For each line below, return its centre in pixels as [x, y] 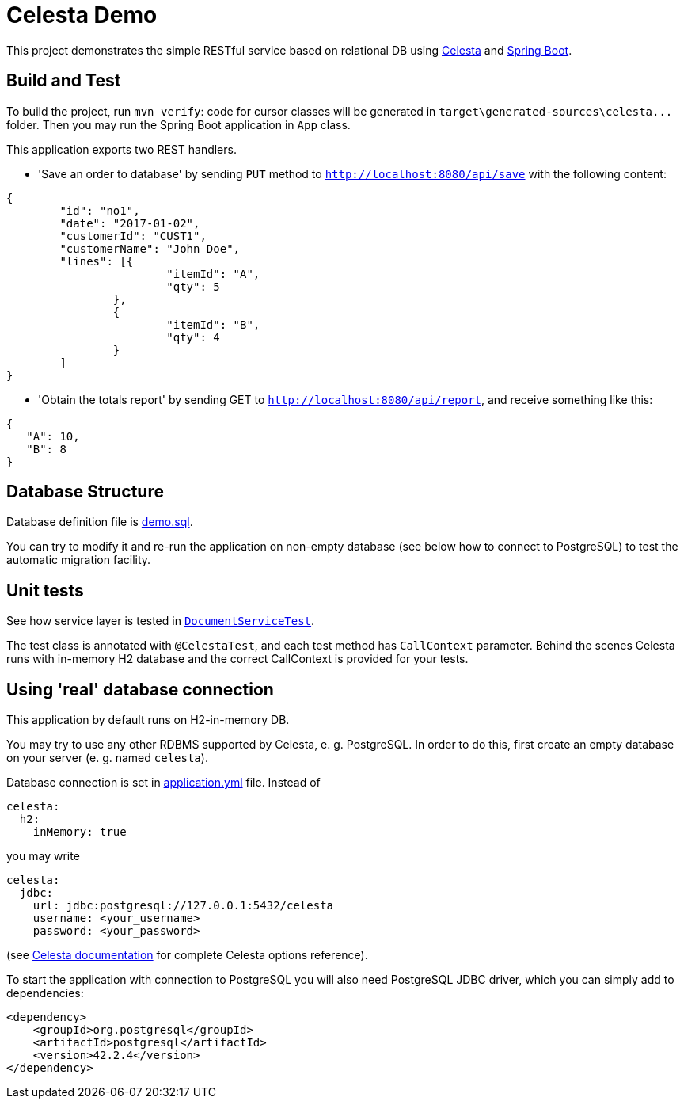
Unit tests [45, 590]
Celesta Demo [82, 15]
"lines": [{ [97, 261]
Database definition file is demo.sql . [100, 522]
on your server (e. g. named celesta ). [107, 758]
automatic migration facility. [79, 560]
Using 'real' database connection [140, 689]
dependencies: [45, 993]
